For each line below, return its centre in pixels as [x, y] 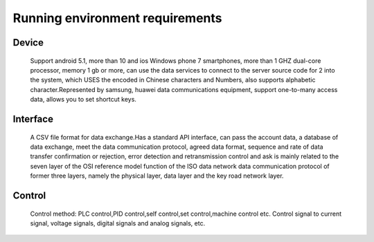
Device [28, 43]
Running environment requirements [117, 18]
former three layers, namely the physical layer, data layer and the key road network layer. [157, 176]
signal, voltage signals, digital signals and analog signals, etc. [118, 223]
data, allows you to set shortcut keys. [83, 100]
